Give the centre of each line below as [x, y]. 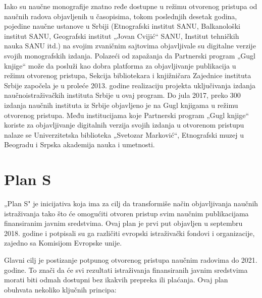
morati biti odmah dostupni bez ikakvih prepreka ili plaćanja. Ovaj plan [116, 280]
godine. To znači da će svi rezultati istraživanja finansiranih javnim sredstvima [126, 270]
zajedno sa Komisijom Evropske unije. [63, 243]
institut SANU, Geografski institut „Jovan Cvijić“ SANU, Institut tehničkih [122, 36]
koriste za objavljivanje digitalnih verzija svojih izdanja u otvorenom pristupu [124, 125]
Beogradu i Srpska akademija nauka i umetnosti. [80, 144]
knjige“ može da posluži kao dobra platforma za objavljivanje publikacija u [120, 65]
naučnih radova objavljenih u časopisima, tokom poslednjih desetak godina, [121, 16]
